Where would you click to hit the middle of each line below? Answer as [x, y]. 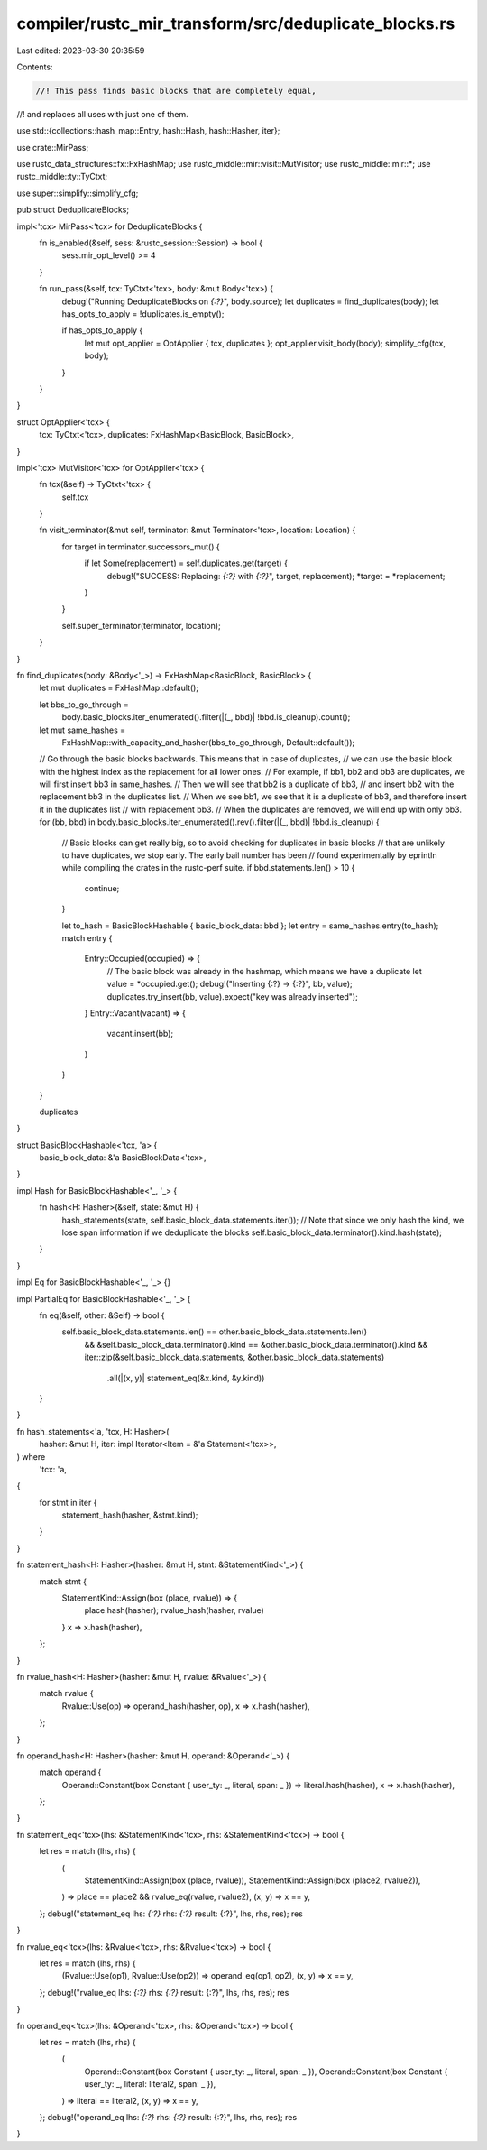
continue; [102, 888]
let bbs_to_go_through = [84, 705]
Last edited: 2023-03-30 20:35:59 [81, 51]
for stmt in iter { [68, 1502]
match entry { [87, 938]
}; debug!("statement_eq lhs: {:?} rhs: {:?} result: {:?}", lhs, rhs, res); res [171, 1914]
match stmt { [63, 1581]
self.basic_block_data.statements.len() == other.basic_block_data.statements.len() [215, 1332]
